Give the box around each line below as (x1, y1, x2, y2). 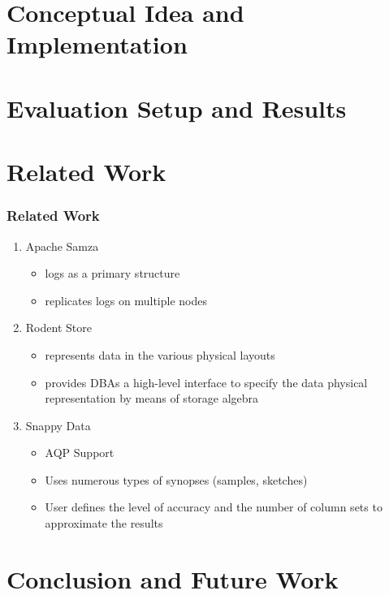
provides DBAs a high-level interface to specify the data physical (45, 373, 368, 390)
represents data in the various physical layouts (45, 346, 275, 363)
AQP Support (45, 444, 115, 461)
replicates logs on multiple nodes (45, 291, 207, 308)
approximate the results (45, 515, 163, 532)
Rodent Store (25, 319, 92, 336)
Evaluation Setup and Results (6, 91, 347, 124)
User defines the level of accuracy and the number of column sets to (45, 498, 383, 515)
